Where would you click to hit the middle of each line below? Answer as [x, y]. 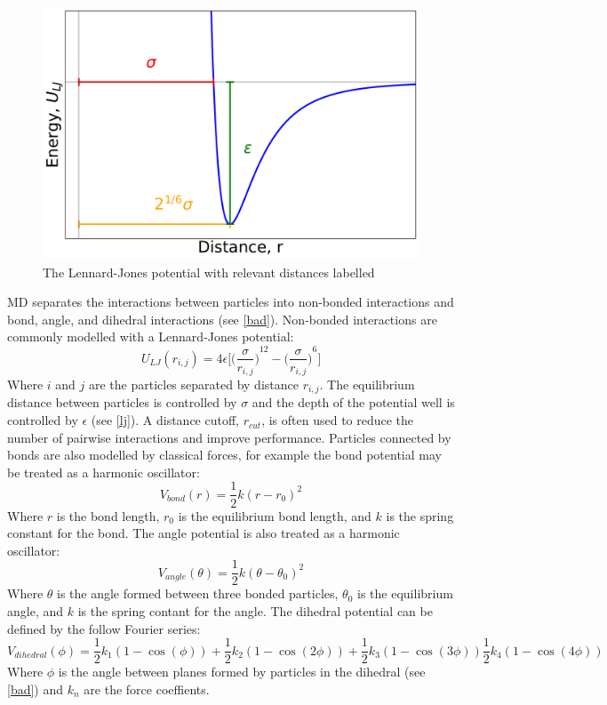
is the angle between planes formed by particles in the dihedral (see [242, 672]
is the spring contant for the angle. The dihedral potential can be [255, 610]
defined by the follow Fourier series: [104, 628]
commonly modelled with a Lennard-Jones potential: [151, 336]
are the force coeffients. [147, 689]
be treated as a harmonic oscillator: [104, 472]
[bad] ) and [36, 689]
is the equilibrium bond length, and [275, 515]
